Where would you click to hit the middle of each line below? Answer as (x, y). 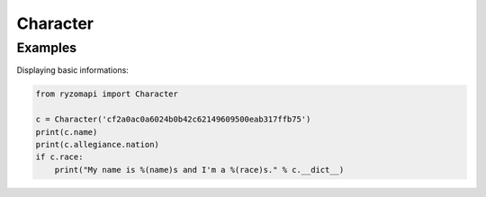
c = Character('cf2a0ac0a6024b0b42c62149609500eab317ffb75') (173, 120)
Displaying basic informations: (73, 70)
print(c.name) (67, 132)
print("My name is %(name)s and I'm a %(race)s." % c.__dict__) (199, 170)
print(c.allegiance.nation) (97, 144)
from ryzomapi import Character (107, 94)
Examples (47, 48)
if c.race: (59, 157)
